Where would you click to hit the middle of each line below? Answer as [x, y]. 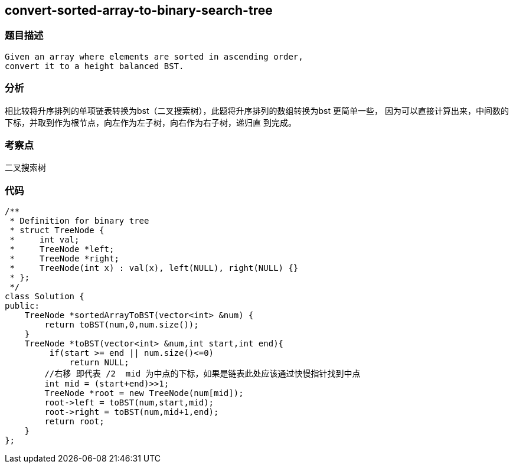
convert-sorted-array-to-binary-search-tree [139, 10]
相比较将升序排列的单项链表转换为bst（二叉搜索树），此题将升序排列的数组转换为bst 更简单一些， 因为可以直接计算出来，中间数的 [257, 110]
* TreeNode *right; [64, 259]
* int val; [45, 240]
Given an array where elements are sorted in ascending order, [154, 56]
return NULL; [99, 363]
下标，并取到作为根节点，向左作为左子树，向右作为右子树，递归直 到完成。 [151, 122]
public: [22, 306]
